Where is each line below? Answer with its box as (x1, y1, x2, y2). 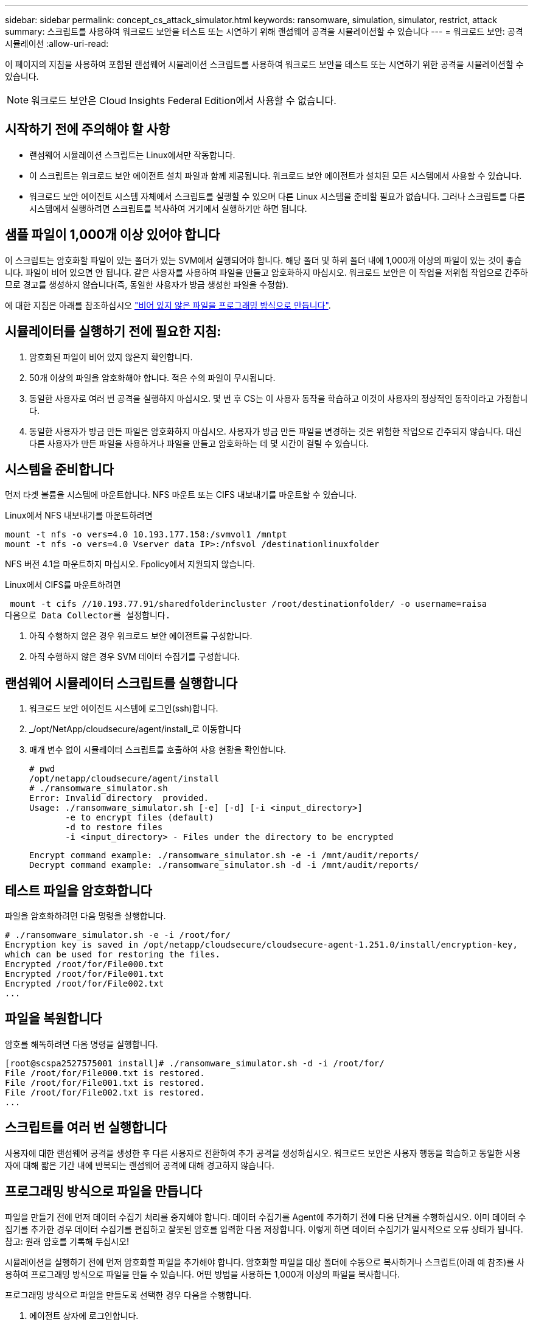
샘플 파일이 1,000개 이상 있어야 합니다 (5, 227, 220, 243)
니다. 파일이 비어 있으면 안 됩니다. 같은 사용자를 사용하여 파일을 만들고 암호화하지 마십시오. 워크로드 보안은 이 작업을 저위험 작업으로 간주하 (5, 267, 528, 278)
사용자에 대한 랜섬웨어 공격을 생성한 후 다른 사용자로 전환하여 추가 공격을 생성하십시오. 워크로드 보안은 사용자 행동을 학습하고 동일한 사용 (5, 1147, 521, 1158)
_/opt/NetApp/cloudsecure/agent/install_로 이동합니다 (29, 724, 242, 735)
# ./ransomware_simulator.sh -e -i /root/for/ (5, 930, 231, 940)
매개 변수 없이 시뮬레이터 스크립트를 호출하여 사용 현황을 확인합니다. (29, 744, 286, 755)
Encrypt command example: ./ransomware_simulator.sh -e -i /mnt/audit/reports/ (29, 850, 419, 861)
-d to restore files (65, 822, 163, 833)
